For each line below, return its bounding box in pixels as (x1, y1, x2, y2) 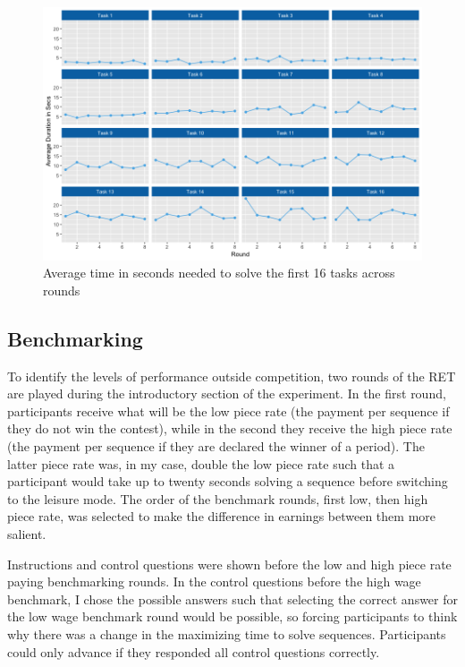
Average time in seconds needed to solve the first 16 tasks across (43, 263, 395, 282)
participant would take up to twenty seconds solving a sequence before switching (7, 472, 448, 491)
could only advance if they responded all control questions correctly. (7, 642, 380, 661)
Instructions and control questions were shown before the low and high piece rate (7, 554, 452, 573)
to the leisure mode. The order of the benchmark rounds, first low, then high (7, 489, 428, 508)
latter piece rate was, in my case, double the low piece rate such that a (7, 454, 395, 473)
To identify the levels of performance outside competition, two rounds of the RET (7, 366, 456, 385)
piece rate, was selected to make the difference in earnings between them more (7, 507, 435, 526)
